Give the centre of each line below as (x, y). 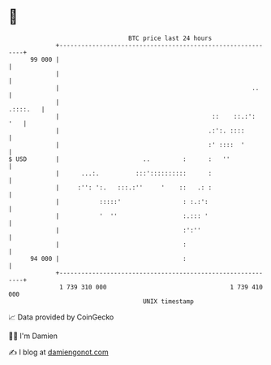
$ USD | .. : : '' (119, 159)
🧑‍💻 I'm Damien (33, 336)
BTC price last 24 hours (170, 38)
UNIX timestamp (168, 301)
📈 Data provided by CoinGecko (61, 317)
